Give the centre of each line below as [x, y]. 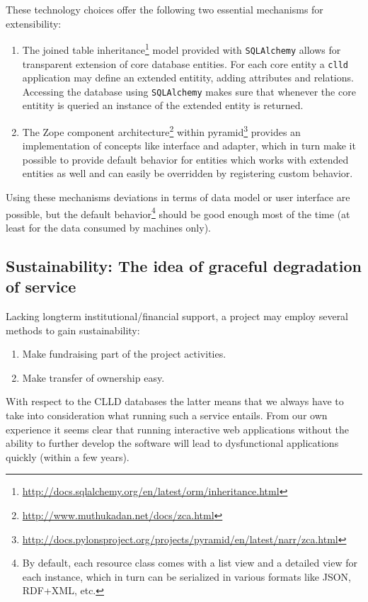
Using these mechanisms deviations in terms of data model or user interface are [178, 197]
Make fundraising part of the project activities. [124, 354]
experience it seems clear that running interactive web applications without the [177, 429]
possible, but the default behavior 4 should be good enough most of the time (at [178, 212]
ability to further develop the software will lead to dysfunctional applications [172, 443]
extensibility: [34, 23]
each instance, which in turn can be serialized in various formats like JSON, [187, 576]
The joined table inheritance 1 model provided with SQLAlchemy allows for [182, 49]
